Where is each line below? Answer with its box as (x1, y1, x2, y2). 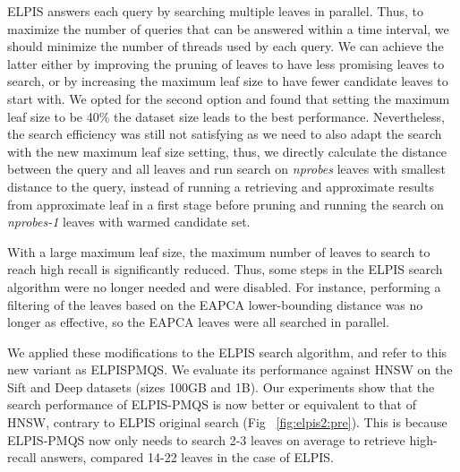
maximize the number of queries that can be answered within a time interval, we (7, 19, 449, 38)
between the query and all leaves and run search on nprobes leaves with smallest (7, 159, 446, 178)
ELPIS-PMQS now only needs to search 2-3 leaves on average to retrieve (7, 430, 405, 449)
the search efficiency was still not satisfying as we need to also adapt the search (7, 124, 442, 143)
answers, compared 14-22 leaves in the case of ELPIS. (40, 448, 334, 467)
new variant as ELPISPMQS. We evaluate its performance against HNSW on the (7, 360, 453, 379)
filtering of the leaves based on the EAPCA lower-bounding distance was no (7, 295, 423, 313)
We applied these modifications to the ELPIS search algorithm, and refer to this (7, 342, 447, 361)
